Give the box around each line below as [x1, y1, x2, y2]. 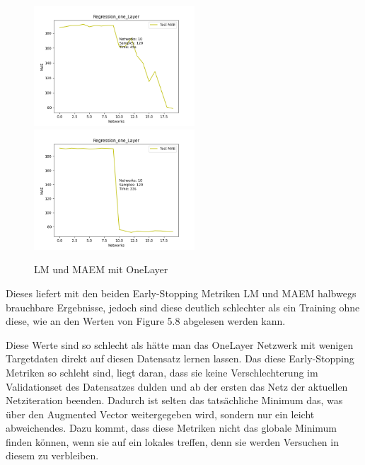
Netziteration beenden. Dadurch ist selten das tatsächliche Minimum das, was [6, 393, 343, 408]
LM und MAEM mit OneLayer [34, 262, 168, 277]
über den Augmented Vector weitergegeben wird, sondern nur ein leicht [6, 406, 315, 421]
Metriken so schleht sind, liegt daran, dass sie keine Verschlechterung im [6, 364, 318, 379]
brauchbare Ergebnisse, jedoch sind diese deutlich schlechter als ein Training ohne [6, 299, 360, 314]
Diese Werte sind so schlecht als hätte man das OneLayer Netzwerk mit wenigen [6, 337, 354, 352]
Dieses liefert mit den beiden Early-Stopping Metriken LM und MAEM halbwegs [6, 285, 357, 300]
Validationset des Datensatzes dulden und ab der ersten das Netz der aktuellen [6, 379, 348, 394]
